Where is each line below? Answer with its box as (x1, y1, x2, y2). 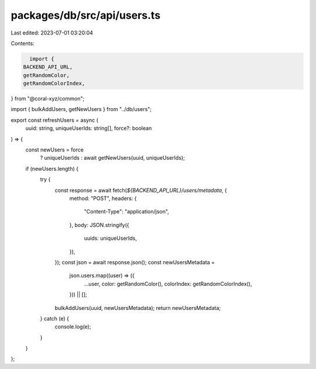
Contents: (11, 40, 35, 47)
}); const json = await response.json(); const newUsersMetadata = (54, 258, 215, 265)
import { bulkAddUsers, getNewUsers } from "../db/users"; (11, 106, 152, 113)
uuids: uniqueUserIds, (84, 234, 138, 242)
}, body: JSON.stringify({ (69, 221, 129, 228)
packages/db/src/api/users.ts (11, 9, 161, 22)
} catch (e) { (40, 315, 70, 322)
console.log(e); (54, 323, 91, 330)
